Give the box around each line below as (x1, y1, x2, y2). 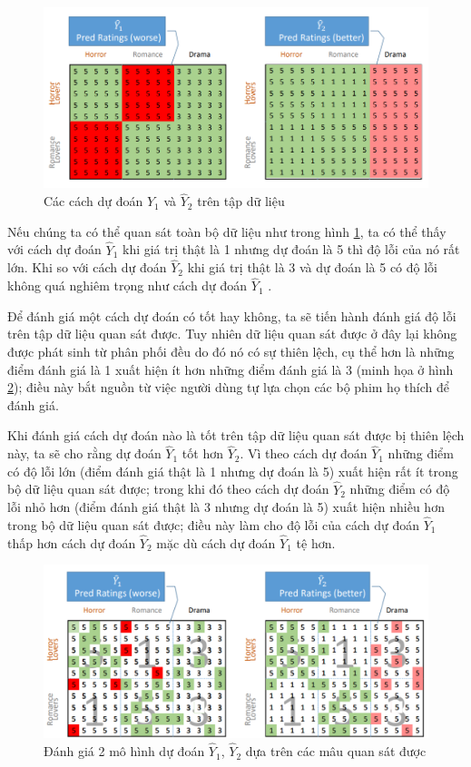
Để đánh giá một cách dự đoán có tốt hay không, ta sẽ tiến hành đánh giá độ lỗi (7, 306, 456, 325)
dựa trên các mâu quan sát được (245, 742, 427, 761)
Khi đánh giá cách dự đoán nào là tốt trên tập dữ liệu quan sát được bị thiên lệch (7, 426, 465, 445)
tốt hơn (182, 444, 223, 463)
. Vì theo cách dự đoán (240, 444, 368, 463)
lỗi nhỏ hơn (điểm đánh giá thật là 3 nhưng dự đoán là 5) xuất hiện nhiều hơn (7, 497, 445, 516)
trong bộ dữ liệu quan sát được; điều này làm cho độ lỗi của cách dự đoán (7, 516, 419, 535)
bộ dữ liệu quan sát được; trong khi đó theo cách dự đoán (7, 479, 329, 498)
